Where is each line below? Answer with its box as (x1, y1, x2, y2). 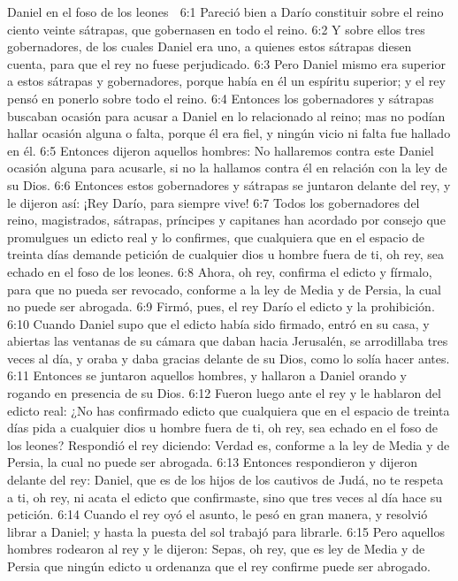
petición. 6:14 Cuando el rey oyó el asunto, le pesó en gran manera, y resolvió (7, 505, 428, 524)
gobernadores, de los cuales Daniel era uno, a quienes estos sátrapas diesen (7, 37, 412, 56)
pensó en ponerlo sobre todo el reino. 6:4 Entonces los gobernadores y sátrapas (7, 88, 434, 107)
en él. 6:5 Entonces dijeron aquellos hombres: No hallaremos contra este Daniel (7, 141, 434, 159)
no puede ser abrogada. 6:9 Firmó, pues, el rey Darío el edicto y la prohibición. (7, 297, 435, 316)
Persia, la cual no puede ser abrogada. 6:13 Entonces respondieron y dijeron (7, 453, 418, 471)
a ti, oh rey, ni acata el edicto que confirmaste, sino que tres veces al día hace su (7, 487, 442, 506)
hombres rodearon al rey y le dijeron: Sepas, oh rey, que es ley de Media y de (7, 539, 425, 558)
